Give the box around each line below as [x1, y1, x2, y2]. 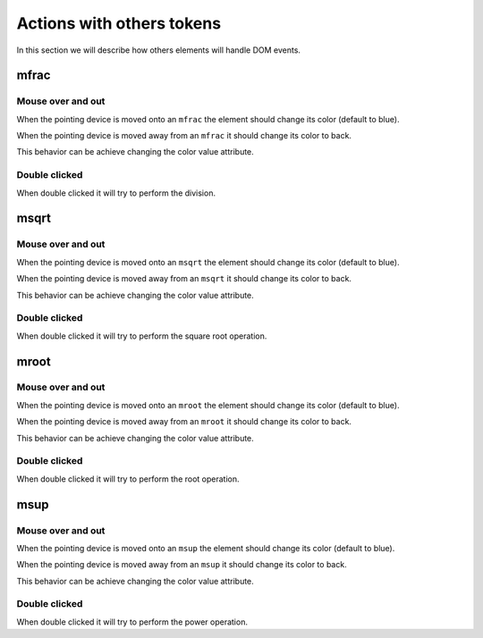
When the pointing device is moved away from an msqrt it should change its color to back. [16, 273, 352, 284]
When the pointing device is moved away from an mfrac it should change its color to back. [16, 130, 352, 141]
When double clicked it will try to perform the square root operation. [16, 331, 267, 341]
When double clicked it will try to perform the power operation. [16, 617, 248, 627]
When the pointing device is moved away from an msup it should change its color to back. [16, 559, 348, 570]
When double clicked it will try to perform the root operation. [16, 474, 241, 484]
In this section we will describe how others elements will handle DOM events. [16, 45, 301, 55]
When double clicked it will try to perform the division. [16, 188, 216, 198]
